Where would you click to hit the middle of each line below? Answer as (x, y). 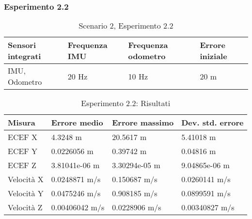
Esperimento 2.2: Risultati (126, 103)
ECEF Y (23, 151)
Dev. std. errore (213, 123)
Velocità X (26, 179)
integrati (24, 56)
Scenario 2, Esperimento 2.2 (126, 26)
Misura (22, 123)
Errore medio (77, 123)
